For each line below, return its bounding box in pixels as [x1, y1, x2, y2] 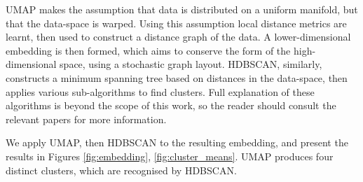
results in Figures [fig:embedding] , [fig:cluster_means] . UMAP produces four [6, 148, 334, 163]
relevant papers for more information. [6, 111, 167, 126]
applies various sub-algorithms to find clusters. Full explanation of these [6, 84, 315, 99]
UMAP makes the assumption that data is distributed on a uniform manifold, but [6, 2, 358, 16]
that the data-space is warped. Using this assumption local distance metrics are [6, 15, 347, 30]
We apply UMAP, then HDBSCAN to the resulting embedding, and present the [6, 135, 348, 150]
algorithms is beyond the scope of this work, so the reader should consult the [6, 98, 336, 113]
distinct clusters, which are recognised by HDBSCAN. [6, 162, 237, 177]
